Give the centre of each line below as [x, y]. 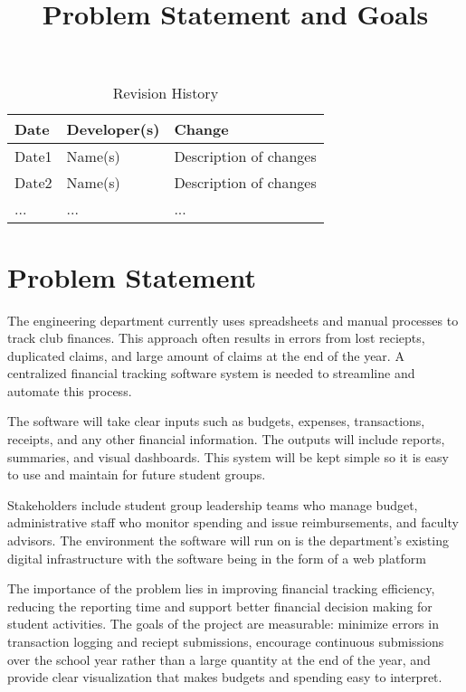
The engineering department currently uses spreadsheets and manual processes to [233, 320]
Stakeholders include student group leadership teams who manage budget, [213, 504]
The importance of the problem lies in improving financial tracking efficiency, [221, 588]
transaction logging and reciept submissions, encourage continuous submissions [226, 641]
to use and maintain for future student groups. [137, 474]
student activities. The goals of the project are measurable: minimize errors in [223, 624]
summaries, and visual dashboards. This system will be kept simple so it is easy [228, 456]
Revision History [166, 93]
